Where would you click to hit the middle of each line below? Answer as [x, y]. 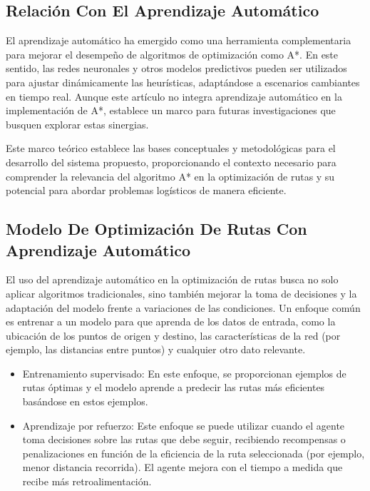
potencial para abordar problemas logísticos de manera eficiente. [146, 190]
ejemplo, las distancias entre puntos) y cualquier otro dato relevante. [156, 349]
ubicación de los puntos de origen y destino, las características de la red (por [173, 335]
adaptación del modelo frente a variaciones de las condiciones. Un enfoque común [183, 307]
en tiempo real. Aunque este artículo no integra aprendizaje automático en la [174, 96]
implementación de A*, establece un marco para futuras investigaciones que [171, 110]
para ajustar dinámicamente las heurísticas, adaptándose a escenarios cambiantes [183, 82]
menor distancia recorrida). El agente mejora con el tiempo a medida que [183, 467]
